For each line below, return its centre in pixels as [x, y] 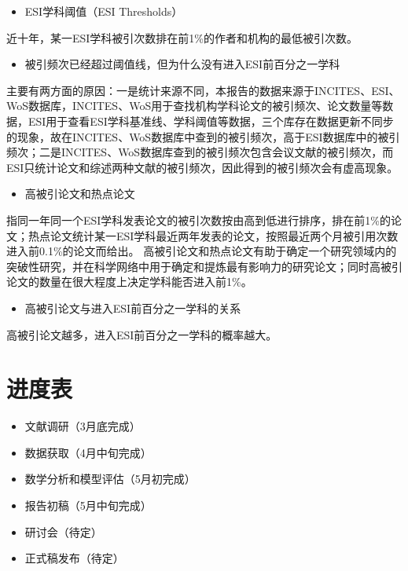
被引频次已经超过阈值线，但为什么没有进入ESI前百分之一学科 [182, 64]
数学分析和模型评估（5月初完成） [110, 479]
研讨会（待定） [63, 531]
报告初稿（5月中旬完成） [88, 505]
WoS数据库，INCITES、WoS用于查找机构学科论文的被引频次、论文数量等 [195, 106]
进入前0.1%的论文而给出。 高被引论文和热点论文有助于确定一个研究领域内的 [202, 251]
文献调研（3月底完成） [83, 426]
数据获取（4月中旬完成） [88, 452]
